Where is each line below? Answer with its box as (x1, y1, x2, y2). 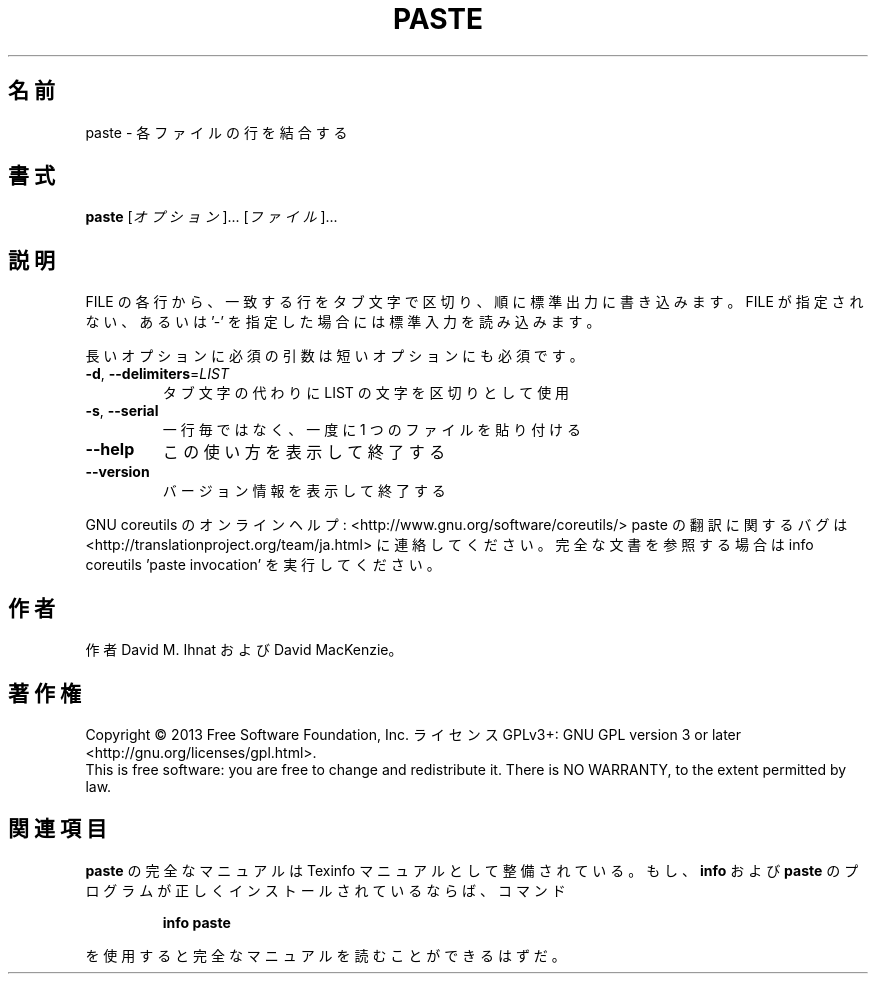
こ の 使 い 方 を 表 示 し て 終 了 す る (162, 442, 446, 463)
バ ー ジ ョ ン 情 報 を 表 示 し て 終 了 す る (162, 482, 446, 500)
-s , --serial (85, 402, 159, 420)
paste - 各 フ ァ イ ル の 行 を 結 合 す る (85, 123, 348, 141)
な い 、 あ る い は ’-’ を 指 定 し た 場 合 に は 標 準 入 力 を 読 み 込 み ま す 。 (85, 313, 601, 331)
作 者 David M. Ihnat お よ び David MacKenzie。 (85, 641, 403, 659)
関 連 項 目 (8, 816, 107, 842)
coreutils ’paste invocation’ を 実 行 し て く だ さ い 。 (85, 556, 441, 574)
